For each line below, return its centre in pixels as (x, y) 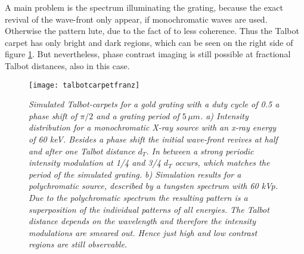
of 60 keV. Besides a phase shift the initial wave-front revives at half (153, 139)
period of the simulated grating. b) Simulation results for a (135, 174)
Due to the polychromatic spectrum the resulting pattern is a (138, 197)
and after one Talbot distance (82, 151)
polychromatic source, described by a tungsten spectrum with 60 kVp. (153, 186)
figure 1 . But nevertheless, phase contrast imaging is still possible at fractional (148, 54)
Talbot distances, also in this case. (67, 65)
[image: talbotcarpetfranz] (84, 85)
